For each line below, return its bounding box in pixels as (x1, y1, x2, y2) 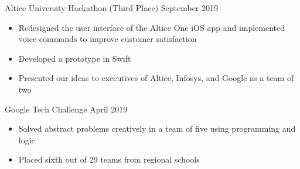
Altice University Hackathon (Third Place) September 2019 (5, 2, 218, 13)
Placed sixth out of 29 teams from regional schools (18, 153, 200, 166)
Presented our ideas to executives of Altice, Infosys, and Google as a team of (18, 72, 294, 84)
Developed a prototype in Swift (18, 52, 131, 64)
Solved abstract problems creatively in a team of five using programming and (18, 122, 296, 135)
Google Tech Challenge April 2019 (5, 103, 128, 115)
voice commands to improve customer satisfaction (18, 33, 197, 45)
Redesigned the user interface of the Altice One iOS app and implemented (18, 21, 285, 33)
